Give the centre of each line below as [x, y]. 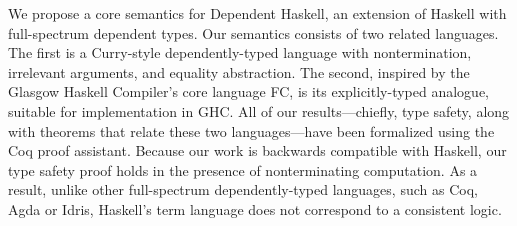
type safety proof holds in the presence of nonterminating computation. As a [243, 169]
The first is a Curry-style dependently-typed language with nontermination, [240, 52]
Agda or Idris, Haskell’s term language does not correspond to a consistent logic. [255, 208]
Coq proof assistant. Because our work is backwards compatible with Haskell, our [257, 150]
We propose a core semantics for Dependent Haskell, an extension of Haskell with [257, 13]
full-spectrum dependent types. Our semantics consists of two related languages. [253, 32]
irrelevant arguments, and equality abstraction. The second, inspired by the [239, 71]
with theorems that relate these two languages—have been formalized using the [251, 130]
